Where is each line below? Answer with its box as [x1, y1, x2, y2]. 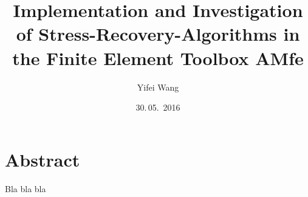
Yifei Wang [137, 80, 179, 93]
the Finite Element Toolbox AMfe [12, 45, 304, 70]
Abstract [5, 147, 80, 171]
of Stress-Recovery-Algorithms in [16, 21, 300, 46]
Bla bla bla [5, 182, 46, 195]
